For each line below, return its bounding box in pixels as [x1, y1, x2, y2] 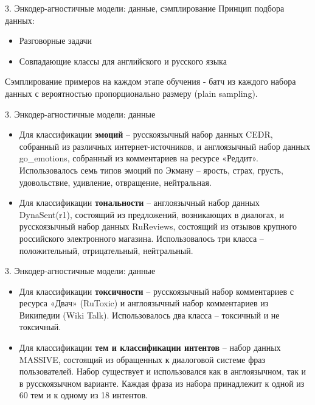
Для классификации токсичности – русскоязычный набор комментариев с [19, 284, 294, 297]
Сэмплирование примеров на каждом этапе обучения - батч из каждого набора [5, 75, 296, 88]
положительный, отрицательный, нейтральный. [19, 244, 193, 256]
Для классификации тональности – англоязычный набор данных [19, 196, 260, 209]
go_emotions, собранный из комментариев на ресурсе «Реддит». [19, 152, 258, 164]
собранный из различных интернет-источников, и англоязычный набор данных [19, 139, 311, 152]
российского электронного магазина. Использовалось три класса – [19, 231, 264, 244]
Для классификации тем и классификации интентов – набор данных [19, 341, 281, 354]
